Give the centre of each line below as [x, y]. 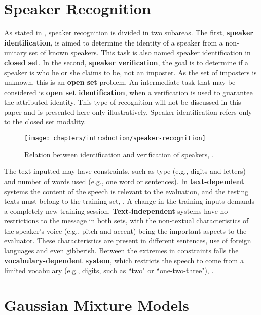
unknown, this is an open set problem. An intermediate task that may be [120, 82]
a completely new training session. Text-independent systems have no [116, 211]
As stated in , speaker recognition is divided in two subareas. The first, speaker [129, 33]
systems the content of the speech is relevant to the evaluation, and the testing [126, 191]
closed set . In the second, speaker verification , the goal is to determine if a [126, 62]
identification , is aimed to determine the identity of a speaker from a [114, 42]
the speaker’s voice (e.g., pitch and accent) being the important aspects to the [125, 230]
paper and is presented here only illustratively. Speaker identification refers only [128, 111]
